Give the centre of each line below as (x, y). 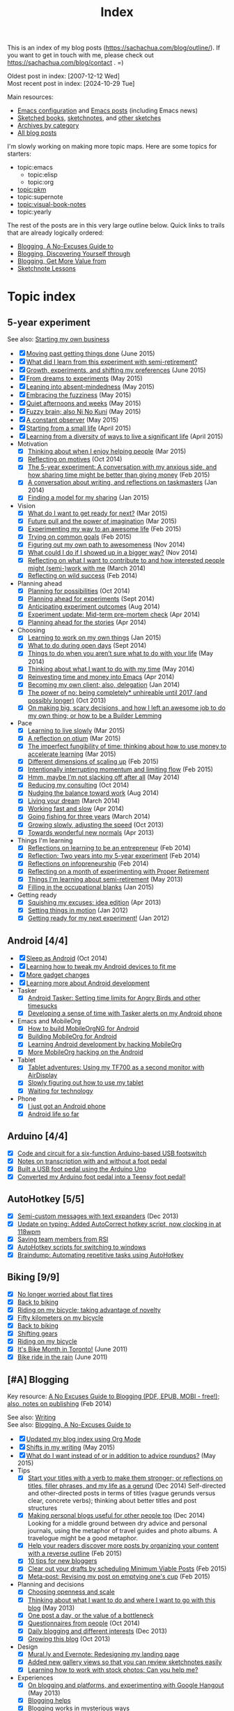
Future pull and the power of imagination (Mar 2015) (102, 521)
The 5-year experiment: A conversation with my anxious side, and (122, 467)
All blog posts (37, 133)
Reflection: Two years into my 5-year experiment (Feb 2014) (114, 855)
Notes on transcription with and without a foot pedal (92, 1161)
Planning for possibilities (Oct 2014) (79, 591)
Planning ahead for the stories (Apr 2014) (87, 623)
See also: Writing (32, 1417)
